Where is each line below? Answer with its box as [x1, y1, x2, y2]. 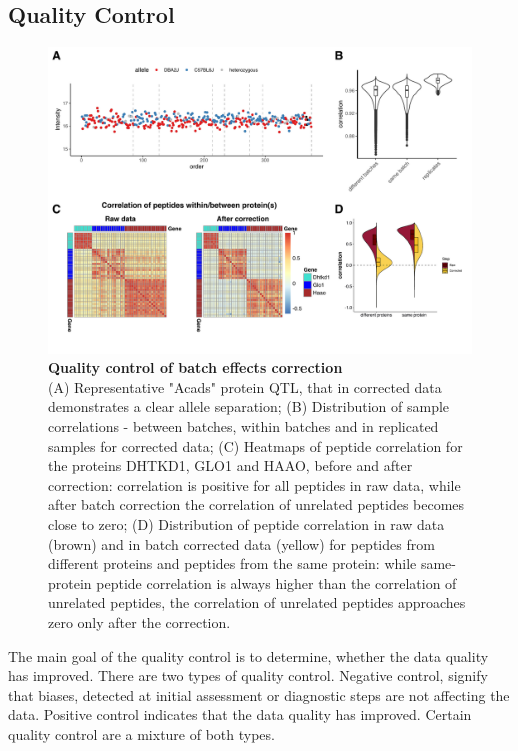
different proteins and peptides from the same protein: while [48, 553, 417, 574]
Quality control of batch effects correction [48, 357, 343, 378]
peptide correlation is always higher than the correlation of [96, 572, 457, 593]
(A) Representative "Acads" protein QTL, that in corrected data [48, 376, 442, 397]
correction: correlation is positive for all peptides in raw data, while [48, 474, 461, 495]
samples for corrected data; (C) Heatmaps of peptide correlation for [48, 435, 463, 456]
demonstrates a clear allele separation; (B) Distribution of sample [48, 396, 450, 417]
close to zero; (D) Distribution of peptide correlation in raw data [48, 513, 445, 534]
